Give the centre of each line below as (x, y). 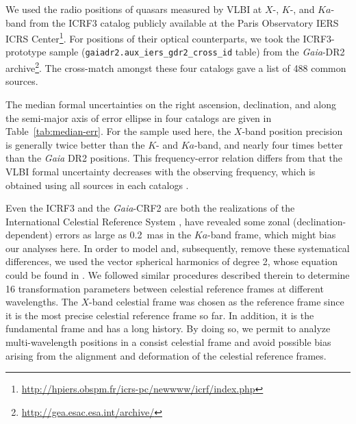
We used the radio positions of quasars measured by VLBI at (134, 9)
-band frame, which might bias (272, 235)
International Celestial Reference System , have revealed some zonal (148, 221)
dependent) (29, 235)
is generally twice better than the (75, 144)
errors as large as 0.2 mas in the (124, 235)
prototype (26, 52)
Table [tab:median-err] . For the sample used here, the (118, 131)
